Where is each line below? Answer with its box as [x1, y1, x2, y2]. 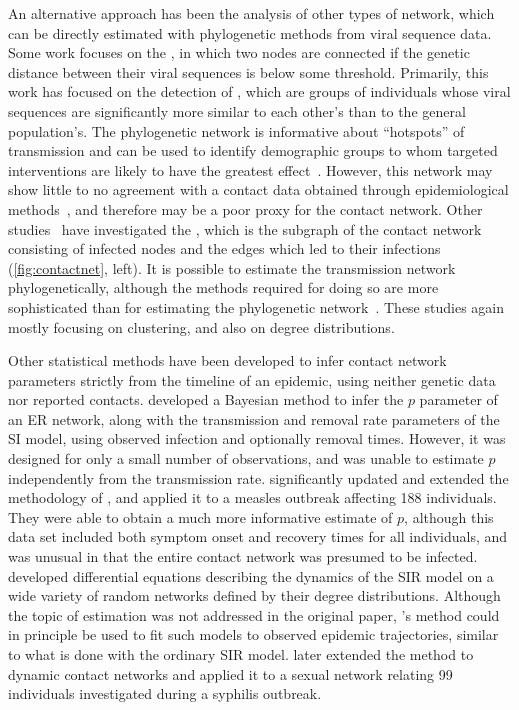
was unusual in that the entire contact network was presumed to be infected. [8, 546, 478, 567]
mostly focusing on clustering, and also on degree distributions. [8, 316, 395, 337]
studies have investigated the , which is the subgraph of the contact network [8, 218, 482, 239]
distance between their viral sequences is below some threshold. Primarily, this [8, 61, 489, 82]
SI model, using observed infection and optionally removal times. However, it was [8, 428, 506, 449]
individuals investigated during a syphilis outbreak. [8, 683, 322, 704]
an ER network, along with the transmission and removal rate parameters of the [8, 408, 500, 429]
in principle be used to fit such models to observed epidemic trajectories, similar [8, 624, 499, 645]
